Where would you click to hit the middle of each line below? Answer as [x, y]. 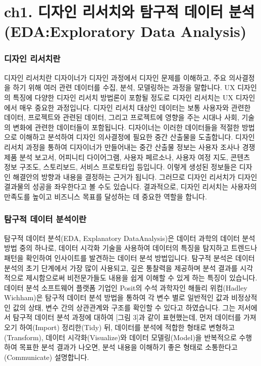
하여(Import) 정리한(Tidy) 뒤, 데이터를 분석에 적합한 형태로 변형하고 [127, 327]
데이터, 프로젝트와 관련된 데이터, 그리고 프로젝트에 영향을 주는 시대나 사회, [122, 117]
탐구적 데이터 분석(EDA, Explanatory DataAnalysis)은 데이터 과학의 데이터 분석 [130, 238]
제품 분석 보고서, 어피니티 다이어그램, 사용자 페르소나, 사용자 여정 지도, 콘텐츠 [127, 157]
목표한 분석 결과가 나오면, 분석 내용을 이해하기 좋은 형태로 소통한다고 [128, 347]
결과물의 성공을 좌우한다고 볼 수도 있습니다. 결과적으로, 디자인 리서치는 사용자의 [130, 187]
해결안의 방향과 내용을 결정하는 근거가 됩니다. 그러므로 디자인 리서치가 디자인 [135, 176]
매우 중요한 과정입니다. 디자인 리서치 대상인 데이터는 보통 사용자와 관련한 [135, 107]
